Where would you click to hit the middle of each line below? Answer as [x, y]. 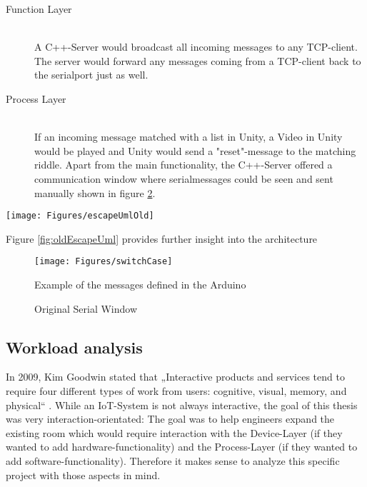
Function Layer [39, 9]
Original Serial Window [86, 308]
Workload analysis [74, 347]
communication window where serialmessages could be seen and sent [184, 178]
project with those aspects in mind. [83, 475]
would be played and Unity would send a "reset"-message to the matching [195, 150]
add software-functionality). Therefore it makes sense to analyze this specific [173, 460]
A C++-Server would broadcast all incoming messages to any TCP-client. [196, 47]
